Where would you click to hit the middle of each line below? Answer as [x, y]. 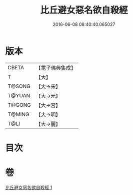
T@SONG [19, 86]
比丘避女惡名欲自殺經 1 [29, 187]
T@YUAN [19, 95]
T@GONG [19, 105]
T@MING [18, 114]
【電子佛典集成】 [56, 68]
